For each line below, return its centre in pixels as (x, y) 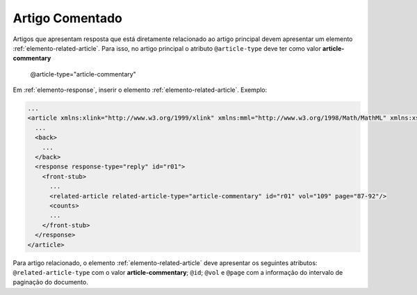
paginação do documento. (50, 282)
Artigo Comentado (68, 18)
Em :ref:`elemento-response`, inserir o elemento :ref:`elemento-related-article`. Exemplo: (140, 90)
